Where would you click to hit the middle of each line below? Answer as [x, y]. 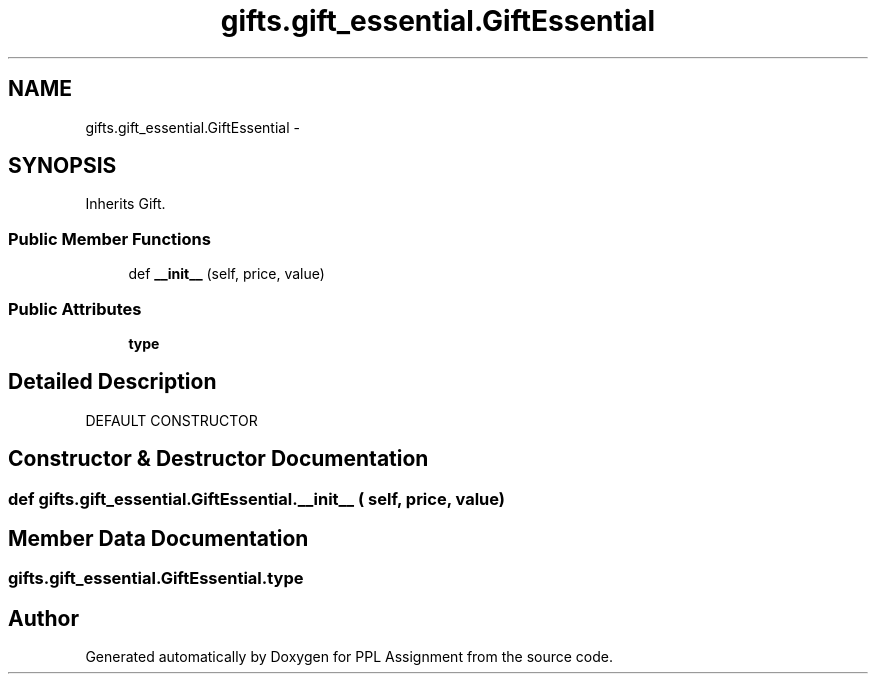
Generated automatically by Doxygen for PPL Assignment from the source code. [349, 657]
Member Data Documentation [158, 539]
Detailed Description [112, 382]
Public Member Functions [109, 238]
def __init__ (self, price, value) [226, 274]
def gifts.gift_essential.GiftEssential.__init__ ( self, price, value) [256, 498]
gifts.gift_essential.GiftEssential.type [156, 578]
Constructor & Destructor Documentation [218, 459]
